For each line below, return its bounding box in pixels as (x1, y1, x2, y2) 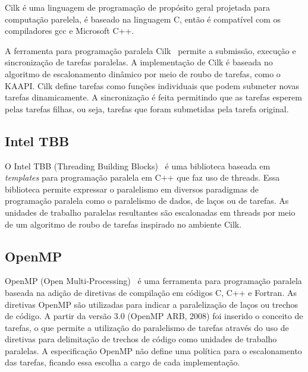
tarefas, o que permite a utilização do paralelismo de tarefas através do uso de (5, 321, 289, 333)
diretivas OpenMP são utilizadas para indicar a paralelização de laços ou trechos (5, 298, 298, 310)
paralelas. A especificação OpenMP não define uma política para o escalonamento (5, 344, 302, 357)
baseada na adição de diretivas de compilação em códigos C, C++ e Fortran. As (5, 286, 297, 298)
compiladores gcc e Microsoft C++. (5, 24, 134, 37)
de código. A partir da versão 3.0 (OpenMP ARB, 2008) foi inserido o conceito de (5, 310, 303, 322)
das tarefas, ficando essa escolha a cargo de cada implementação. (5, 356, 240, 368)
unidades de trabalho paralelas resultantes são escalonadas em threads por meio (5, 206, 296, 218)
